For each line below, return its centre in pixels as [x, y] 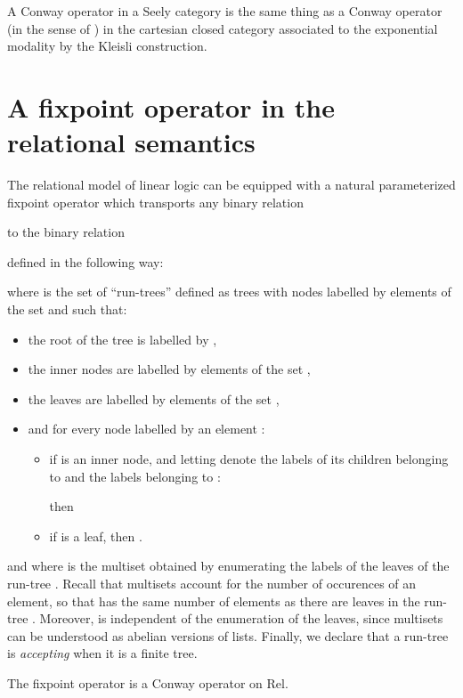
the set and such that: [67, 309]
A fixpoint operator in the [171, 106]
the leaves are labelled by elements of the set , [154, 398]
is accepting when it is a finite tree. [102, 653]
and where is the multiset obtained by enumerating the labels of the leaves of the [228, 566]
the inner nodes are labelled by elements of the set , [169, 369]
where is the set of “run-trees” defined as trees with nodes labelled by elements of [229, 292]
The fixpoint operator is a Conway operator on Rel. [148, 682]
